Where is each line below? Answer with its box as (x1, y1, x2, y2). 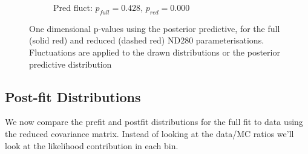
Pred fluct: (53, 1, 93, 13)
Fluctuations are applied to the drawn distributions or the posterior (29, 45, 280, 58)
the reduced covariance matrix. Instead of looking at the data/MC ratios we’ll (5, 127, 294, 140)
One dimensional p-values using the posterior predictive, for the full (29, 22, 280, 34)
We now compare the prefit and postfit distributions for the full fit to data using (5, 115, 303, 128)
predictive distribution (29, 57, 112, 70)
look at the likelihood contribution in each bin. (5, 139, 179, 152)
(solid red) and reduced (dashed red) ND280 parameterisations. (29, 34, 264, 47)
